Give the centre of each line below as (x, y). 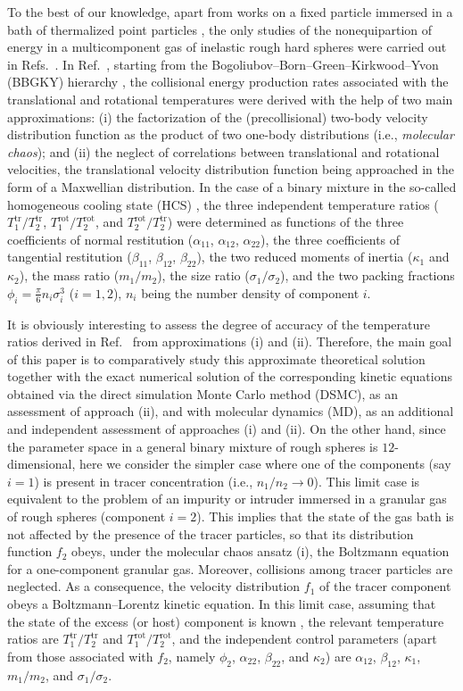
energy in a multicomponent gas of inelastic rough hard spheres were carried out (227, 47)
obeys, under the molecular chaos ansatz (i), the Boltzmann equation (260, 551)
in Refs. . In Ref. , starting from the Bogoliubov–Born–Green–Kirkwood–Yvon (223, 64)
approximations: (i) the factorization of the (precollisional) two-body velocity (218, 117)
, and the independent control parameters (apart (304, 639)
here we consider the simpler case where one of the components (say (265, 464)
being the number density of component (250, 292)
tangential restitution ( (70, 257)
